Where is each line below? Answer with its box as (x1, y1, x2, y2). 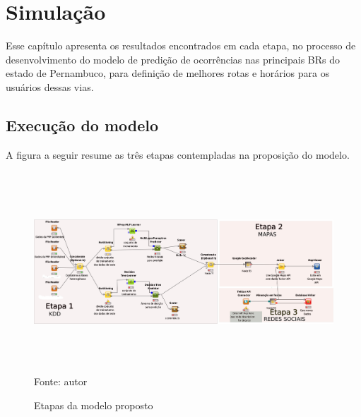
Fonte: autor (34, 374, 88, 389)
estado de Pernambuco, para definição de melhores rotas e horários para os (6, 66, 330, 80)
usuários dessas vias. (6, 79, 94, 94)
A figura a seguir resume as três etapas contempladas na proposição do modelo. (6, 147, 350, 162)
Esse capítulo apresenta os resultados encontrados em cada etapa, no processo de (6, 38, 356, 53)
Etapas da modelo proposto (34, 397, 153, 412)
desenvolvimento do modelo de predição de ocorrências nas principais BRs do (6, 52, 341, 66)
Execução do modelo (6, 114, 159, 135)
